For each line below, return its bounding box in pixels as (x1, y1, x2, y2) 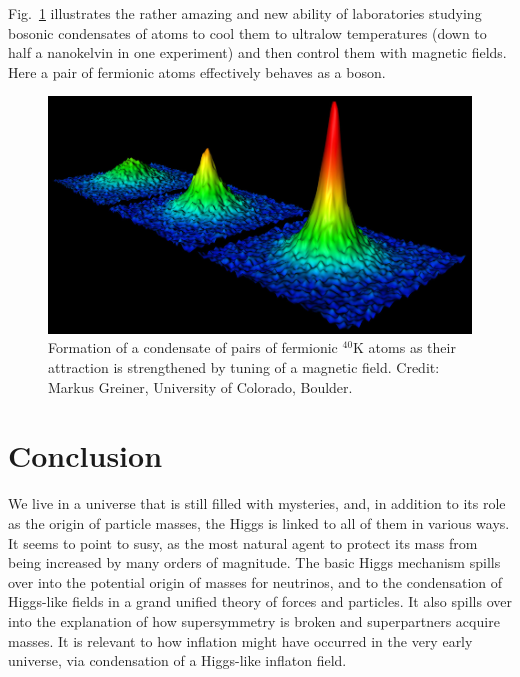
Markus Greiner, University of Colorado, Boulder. (48, 376, 353, 397)
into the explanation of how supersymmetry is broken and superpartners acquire (8, 610, 500, 631)
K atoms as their (353, 337, 456, 358)
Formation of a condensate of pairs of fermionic (48, 337, 338, 358)
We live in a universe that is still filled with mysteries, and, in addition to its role (8, 493, 506, 514)
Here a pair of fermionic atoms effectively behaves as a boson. (8, 61, 386, 82)
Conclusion (8, 435, 163, 476)
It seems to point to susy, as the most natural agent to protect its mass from (8, 532, 478, 553)
